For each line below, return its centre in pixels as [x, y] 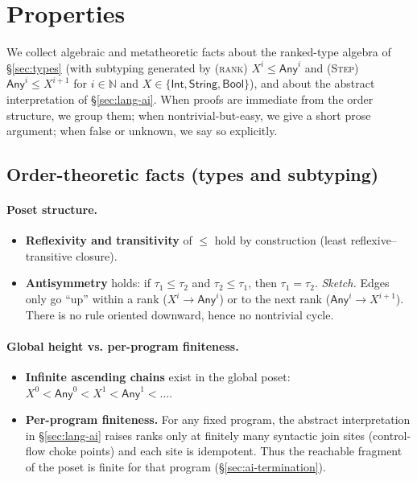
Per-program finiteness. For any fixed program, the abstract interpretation [218, 419]
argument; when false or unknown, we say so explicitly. [142, 131]
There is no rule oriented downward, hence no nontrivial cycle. [180, 314]
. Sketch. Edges [352, 283]
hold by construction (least [281, 240]
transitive [49, 255]
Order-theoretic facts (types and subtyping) [193, 174]
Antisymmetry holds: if [88, 283]
